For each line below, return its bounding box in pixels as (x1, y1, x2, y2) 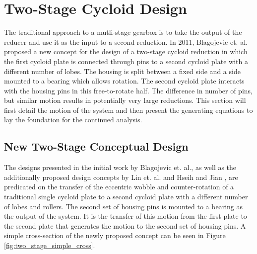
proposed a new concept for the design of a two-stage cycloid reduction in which (4, 46, 248, 57)
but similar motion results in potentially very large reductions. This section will (4, 95, 246, 105)
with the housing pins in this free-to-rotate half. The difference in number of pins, (4, 85, 253, 95)
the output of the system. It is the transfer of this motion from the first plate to (4, 211, 247, 221)
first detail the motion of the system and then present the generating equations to (4, 104, 253, 115)
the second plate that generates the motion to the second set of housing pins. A (4, 220, 246, 231)
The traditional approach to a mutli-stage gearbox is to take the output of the (4, 27, 242, 37)
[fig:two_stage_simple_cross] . (4, 240, 95, 251)
